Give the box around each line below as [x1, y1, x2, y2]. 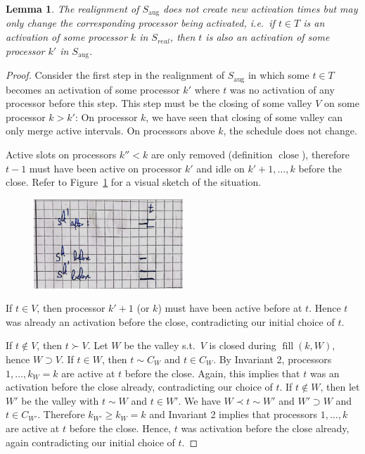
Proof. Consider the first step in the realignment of [6, 68, 225, 82]
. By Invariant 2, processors [213, 351, 332, 366]
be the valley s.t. [124, 338, 196, 353]
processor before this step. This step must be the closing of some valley [6, 96, 312, 111]
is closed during [209, 338, 276, 353]
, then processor [37, 301, 105, 315]
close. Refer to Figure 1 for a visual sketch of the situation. [6, 175, 262, 189]
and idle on [196, 160, 245, 175]
